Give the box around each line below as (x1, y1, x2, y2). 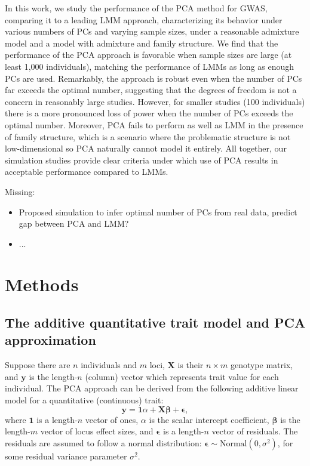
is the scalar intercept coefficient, (149, 413, 269, 425)
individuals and (81, 359, 137, 371)
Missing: (5, 185, 35, 197)
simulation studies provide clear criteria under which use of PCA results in (5, 153, 278, 166)
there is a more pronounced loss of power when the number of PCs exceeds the (5, 107, 293, 119)
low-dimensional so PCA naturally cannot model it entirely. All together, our (5, 142, 287, 155)
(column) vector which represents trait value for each (85, 370, 279, 382)
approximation (5, 331, 96, 349)
